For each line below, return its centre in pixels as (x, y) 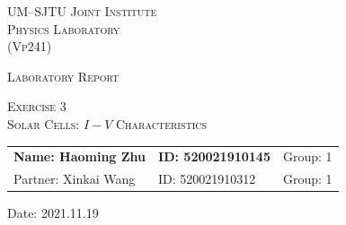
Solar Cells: (44, 123)
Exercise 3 (37, 106)
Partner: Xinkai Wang (75, 179)
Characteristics (162, 123)
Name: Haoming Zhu (80, 156)
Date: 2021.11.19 (53, 213)
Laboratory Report (63, 76)
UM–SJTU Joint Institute (82, 11)
